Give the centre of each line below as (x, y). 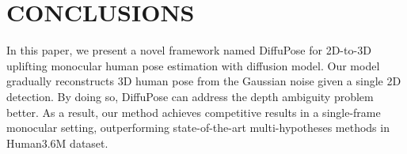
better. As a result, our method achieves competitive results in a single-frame (194, 112)
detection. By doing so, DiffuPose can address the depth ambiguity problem (190, 96)
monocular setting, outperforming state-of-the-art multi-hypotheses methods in (198, 128)
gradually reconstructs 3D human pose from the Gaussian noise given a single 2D (204, 81)
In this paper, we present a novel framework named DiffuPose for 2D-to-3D (189, 50)
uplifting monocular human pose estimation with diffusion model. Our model (193, 65)
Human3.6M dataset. (57, 143)
